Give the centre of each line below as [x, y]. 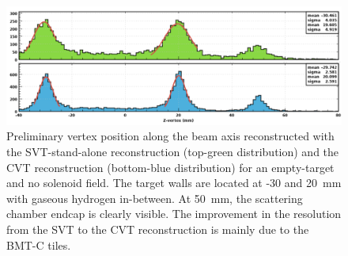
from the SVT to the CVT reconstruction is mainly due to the [158, 229]
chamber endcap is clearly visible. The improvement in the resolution [174, 214]
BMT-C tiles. [39, 245]
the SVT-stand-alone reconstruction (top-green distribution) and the [173, 152]
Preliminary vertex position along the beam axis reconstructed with [170, 136]
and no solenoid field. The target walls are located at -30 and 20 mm [174, 183]
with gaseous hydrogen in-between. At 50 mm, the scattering [155, 198]
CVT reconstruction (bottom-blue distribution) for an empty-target [170, 167]
